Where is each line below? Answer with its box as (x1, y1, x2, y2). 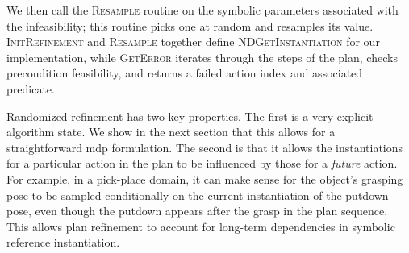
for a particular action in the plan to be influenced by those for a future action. (6, 155, 398, 172)
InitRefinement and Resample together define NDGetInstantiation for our (6, 33, 380, 50)
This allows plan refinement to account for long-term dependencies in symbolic (6, 218, 395, 234)
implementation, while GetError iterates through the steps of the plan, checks (6, 48, 398, 65)
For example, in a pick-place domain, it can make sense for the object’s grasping (6, 170, 403, 187)
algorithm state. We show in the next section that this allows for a (6, 123, 336, 140)
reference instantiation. (6, 234, 120, 251)
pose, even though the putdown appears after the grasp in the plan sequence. (6, 202, 388, 219)
